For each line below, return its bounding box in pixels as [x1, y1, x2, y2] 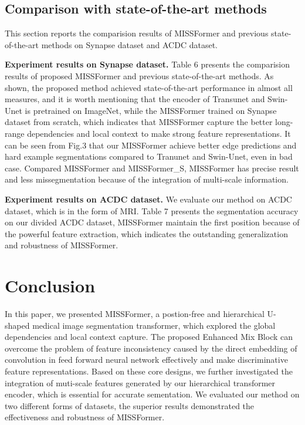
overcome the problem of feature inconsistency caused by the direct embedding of [5, 342, 297, 354]
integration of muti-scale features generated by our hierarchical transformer [5, 376, 276, 389]
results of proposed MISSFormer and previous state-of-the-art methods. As [5, 69, 274, 82]
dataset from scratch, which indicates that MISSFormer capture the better [5, 116, 273, 128]
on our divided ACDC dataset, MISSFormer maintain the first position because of [5, 216, 300, 228]
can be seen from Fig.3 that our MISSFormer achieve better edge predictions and [5, 139, 297, 151]
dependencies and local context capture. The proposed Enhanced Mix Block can [5, 330, 293, 343]
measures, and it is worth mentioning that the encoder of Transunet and [5, 93, 265, 105]
